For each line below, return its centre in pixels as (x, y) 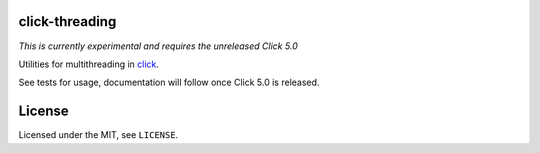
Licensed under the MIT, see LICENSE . (98, 135)
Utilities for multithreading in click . (89, 64)
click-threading (67, 21)
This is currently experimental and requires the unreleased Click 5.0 (158, 46)
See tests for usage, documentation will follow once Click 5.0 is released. (169, 82)
